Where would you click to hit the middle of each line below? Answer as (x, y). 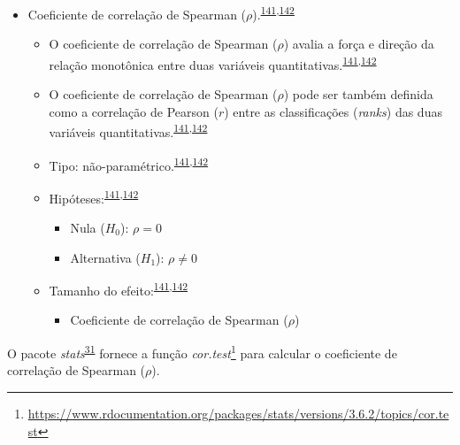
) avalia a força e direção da (359, 44)
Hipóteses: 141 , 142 (94, 196)
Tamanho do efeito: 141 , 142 (119, 289)
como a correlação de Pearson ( (134, 111)
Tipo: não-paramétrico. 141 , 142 (129, 164)
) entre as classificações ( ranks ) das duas (333, 111)
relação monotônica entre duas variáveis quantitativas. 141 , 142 (213, 63)
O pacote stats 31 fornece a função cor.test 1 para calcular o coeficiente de (202, 352)
